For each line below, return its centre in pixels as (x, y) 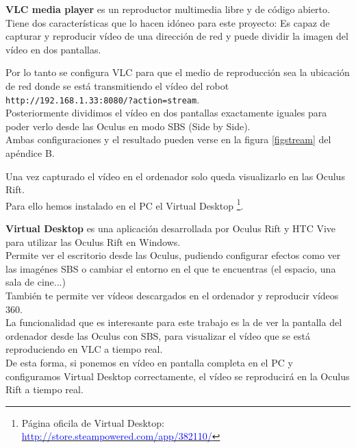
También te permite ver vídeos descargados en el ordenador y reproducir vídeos (172, 295)
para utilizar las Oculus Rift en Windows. (93, 241)
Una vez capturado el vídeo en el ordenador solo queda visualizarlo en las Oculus (175, 176)
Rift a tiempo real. (44, 389)
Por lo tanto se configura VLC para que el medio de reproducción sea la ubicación (178, 72)
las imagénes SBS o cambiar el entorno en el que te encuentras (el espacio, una (171, 268)
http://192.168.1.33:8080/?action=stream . (103, 99)
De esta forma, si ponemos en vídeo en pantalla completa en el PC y (149, 362)
